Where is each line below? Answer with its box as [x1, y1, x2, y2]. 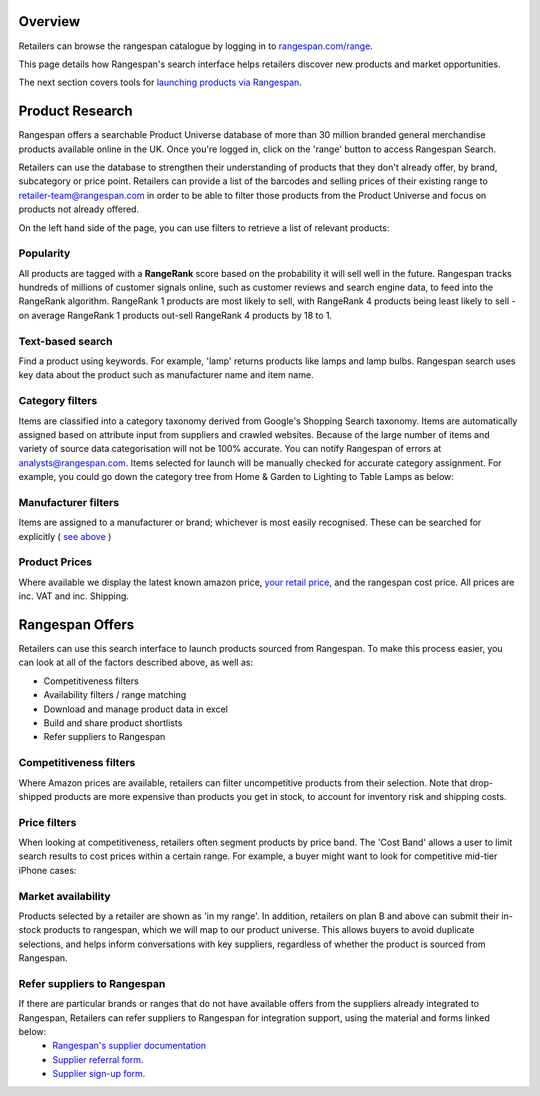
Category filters [18, 394, 98, 408]
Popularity [18, 246, 71, 260]
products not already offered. [18, 203, 140, 215]
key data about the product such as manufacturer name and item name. [18, 369, 314, 381]
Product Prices [18, 555, 93, 569]
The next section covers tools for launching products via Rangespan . [18, 76, 302, 89]
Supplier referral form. [52, 1053, 144, 1065]
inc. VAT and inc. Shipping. [18, 590, 130, 602]
